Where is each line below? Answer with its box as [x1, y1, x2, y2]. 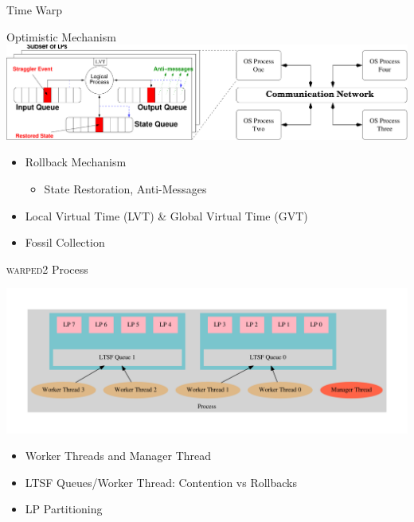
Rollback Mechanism [25, 154, 127, 170]
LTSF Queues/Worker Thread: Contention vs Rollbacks [25, 473, 298, 490]
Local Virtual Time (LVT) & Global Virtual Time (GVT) [25, 207, 308, 224]
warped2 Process [6, 260, 88, 277]
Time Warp [6, 2, 63, 18]
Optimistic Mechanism [6, 28, 116, 45]
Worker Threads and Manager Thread [25, 447, 212, 464]
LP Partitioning [25, 501, 103, 517]
